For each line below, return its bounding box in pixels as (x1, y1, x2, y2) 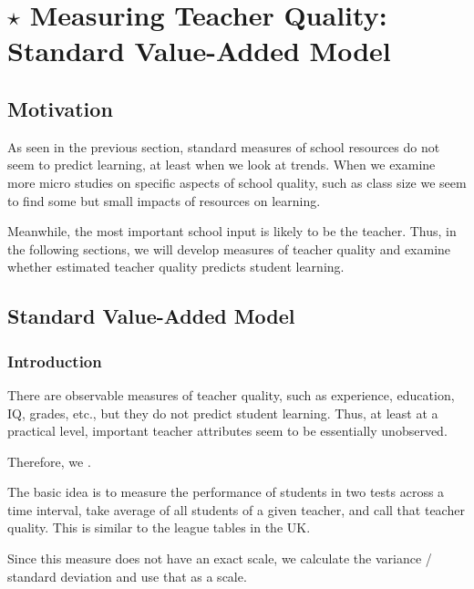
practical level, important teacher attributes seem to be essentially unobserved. (7, 421, 448, 440)
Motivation (7, 94, 113, 122)
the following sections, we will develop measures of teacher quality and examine (7, 239, 451, 258)
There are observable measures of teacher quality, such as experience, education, (7, 385, 455, 404)
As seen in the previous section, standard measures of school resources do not (7, 137, 440, 156)
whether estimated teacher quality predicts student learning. (7, 257, 345, 276)
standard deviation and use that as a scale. (7, 566, 247, 585)
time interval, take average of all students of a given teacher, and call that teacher (7, 500, 465, 519)
